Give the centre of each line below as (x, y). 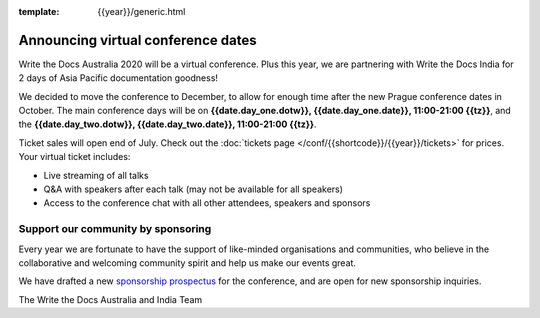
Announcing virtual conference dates (137, 40)
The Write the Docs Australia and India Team (110, 299)
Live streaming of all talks (96, 175)
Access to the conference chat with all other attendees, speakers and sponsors (207, 203)
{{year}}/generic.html (141, 11)
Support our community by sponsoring (115, 229)
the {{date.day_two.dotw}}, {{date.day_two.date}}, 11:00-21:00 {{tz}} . (167, 124)
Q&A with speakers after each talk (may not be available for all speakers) (193, 189)
